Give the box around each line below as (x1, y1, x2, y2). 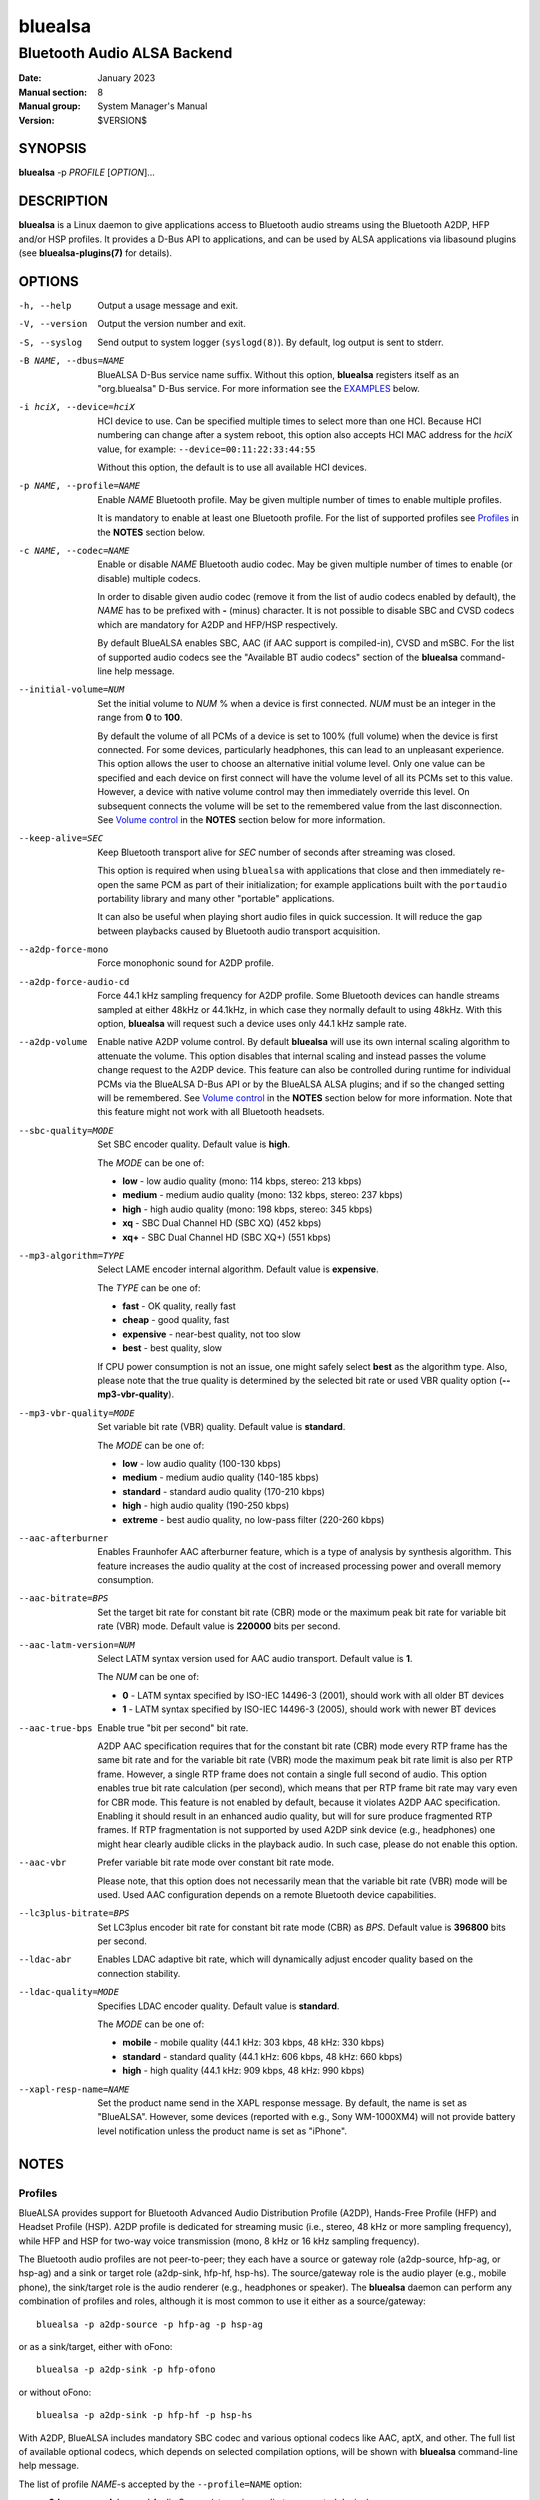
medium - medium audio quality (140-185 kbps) (122, 1471, 320, 1484)
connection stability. (97, 1967, 181, 1979)
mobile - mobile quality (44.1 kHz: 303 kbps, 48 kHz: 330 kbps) (122, 2036, 385, 2049)
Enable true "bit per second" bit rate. (97, 1721, 249, 1734)
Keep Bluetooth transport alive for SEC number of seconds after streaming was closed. (97, 846, 456, 858)
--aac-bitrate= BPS (18, 1593, 109, 1604)
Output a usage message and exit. (97, 300, 239, 312)
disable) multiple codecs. (97, 572, 201, 584)
